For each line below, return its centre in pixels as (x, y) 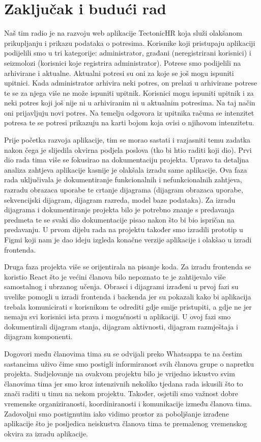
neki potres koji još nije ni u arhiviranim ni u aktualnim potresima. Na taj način (130, 103)
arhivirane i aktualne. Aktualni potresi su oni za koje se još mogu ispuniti (119, 73)
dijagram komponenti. (38, 336)
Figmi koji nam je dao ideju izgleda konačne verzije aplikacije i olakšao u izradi (128, 239)
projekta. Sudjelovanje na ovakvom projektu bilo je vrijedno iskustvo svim (120, 374)
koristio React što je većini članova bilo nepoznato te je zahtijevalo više (115, 276)
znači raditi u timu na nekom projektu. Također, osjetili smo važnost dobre (121, 393)
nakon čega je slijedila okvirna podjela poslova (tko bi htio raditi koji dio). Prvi (128, 149)
